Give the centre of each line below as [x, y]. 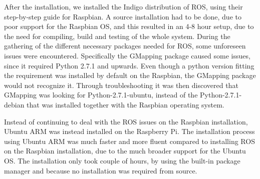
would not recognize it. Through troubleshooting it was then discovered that [121, 85]
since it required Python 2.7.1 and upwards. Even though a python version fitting [129, 65]
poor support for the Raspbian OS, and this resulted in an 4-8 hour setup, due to [129, 26]
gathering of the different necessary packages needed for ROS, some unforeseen [125, 46]
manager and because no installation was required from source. [101, 170]
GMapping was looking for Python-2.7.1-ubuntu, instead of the [101, 95]
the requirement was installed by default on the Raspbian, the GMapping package [130, 75]
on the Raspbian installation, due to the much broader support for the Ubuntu [125, 151]
